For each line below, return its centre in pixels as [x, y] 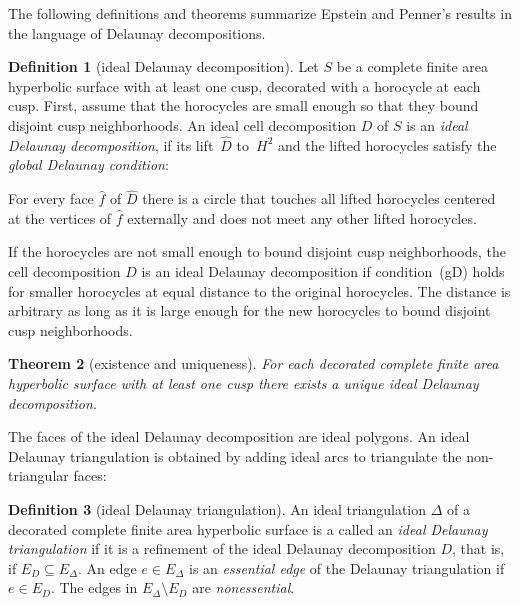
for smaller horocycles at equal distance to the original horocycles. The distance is [259, 290]
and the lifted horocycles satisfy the [387, 144]
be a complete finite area [412, 66]
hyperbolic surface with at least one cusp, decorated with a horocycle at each [244, 85]
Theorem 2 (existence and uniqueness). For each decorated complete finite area [253, 363]
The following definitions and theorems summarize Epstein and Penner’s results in [260, 13]
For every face [51, 198]
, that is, [478, 548]
